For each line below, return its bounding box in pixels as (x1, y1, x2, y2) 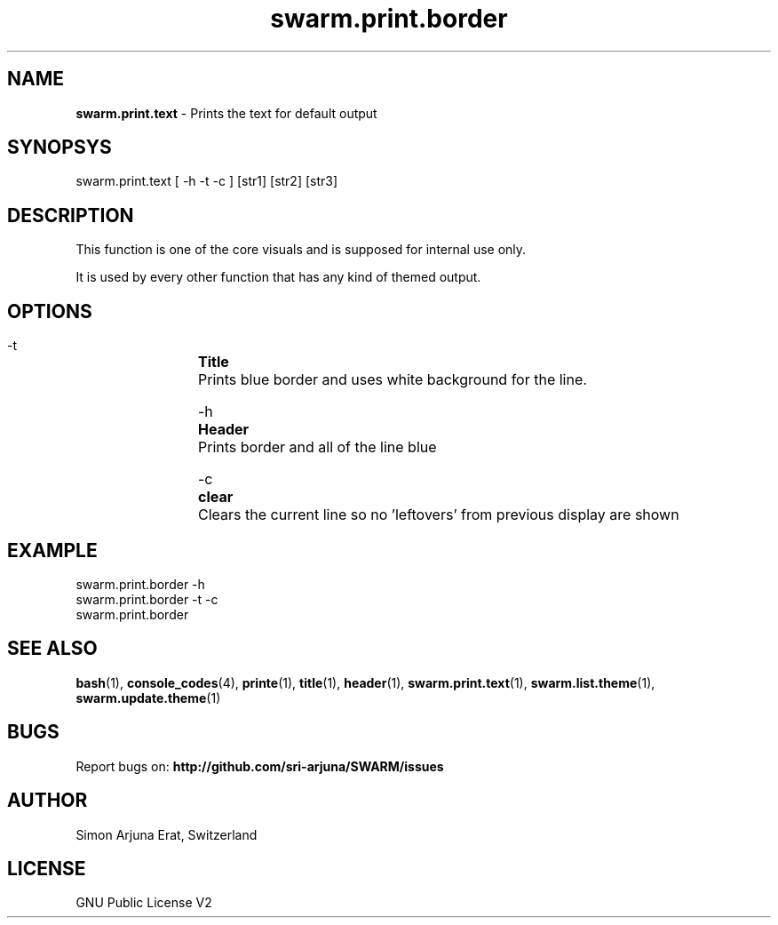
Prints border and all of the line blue (198, 438, 437, 457)
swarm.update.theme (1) (75, 690, 221, 706)
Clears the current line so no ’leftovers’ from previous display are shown (198, 506, 679, 524)
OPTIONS (7, 299, 92, 323)
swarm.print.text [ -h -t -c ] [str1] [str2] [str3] (75, 173, 338, 189)
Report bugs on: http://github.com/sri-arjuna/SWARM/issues (75, 758, 444, 774)
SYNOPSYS (7, 136, 112, 159)
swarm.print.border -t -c (75, 591, 218, 607)
